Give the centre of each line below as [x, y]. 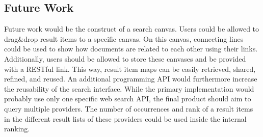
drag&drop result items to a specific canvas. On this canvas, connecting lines [124, 38]
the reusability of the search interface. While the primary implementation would [129, 88]
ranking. [17, 129]
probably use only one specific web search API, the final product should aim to [128, 99]
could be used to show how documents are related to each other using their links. [131, 49]
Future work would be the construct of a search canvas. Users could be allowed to [132, 29]
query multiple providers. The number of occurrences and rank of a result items [129, 108]
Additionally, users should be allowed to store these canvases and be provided [125, 58]
